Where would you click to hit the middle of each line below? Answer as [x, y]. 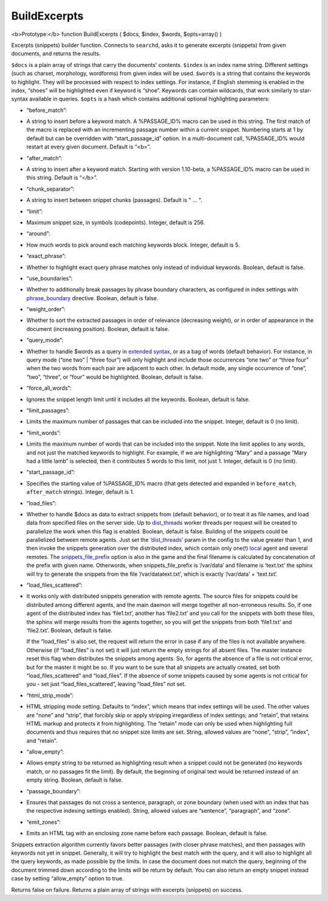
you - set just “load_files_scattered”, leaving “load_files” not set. [106, 684]
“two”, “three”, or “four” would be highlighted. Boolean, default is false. [115, 377]
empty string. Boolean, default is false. [75, 780]
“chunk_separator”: [50, 189]
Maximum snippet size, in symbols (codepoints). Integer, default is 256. [116, 222]
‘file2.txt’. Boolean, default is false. [69, 630]
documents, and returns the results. [56, 54]
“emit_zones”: [43, 822]
